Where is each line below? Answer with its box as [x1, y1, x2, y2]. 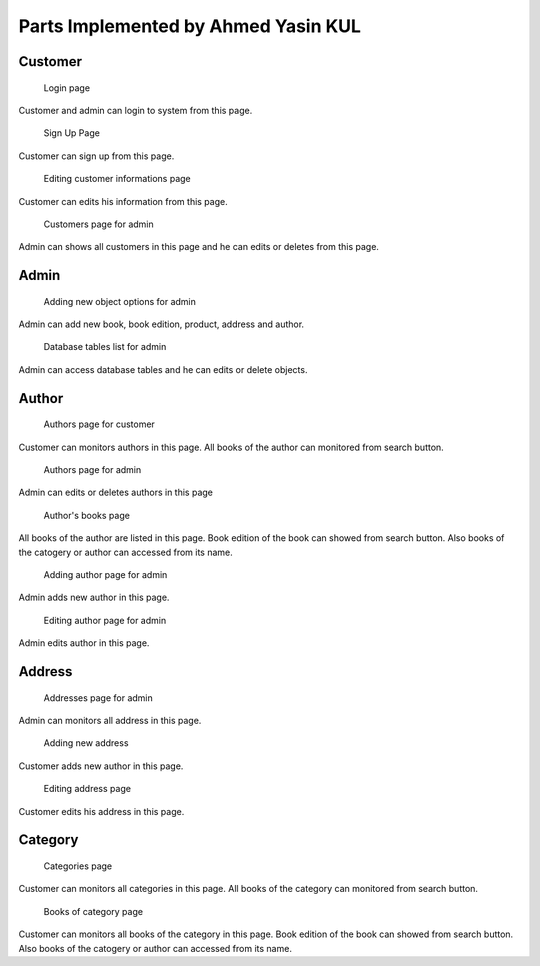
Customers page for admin [43, 218, 154, 230]
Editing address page [43, 783, 132, 795]
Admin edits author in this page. [18, 637, 150, 649]
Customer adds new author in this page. [18, 760, 184, 772]
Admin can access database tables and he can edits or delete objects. [18, 363, 308, 375]
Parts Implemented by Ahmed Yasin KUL [18, 15, 362, 37]
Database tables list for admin [43, 341, 167, 353]
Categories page [43, 860, 113, 872]
